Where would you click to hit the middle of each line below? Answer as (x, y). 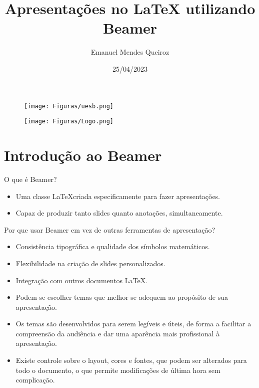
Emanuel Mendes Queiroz (130, 52)
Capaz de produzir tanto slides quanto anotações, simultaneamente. (119, 213)
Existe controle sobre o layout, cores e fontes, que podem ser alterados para (131, 360)
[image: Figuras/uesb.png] (69, 106)
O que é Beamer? (30, 179)
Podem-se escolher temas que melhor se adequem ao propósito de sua (122, 297)
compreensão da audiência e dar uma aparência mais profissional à (118, 333)
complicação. (35, 380)
